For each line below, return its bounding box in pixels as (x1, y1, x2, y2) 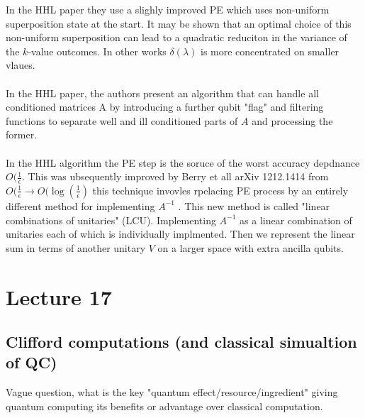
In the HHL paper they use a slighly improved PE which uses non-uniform (6, 2, 330, 16)
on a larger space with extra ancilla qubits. (157, 240, 344, 255)
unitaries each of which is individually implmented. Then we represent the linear (6, 226, 355, 241)
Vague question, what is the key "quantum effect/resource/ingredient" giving (6, 385, 338, 400)
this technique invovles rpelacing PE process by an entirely (92, 182, 349, 197)
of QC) (6, 351, 57, 373)
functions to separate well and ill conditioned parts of (6, 113, 238, 128)
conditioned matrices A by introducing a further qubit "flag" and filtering (6, 99, 324, 114)
